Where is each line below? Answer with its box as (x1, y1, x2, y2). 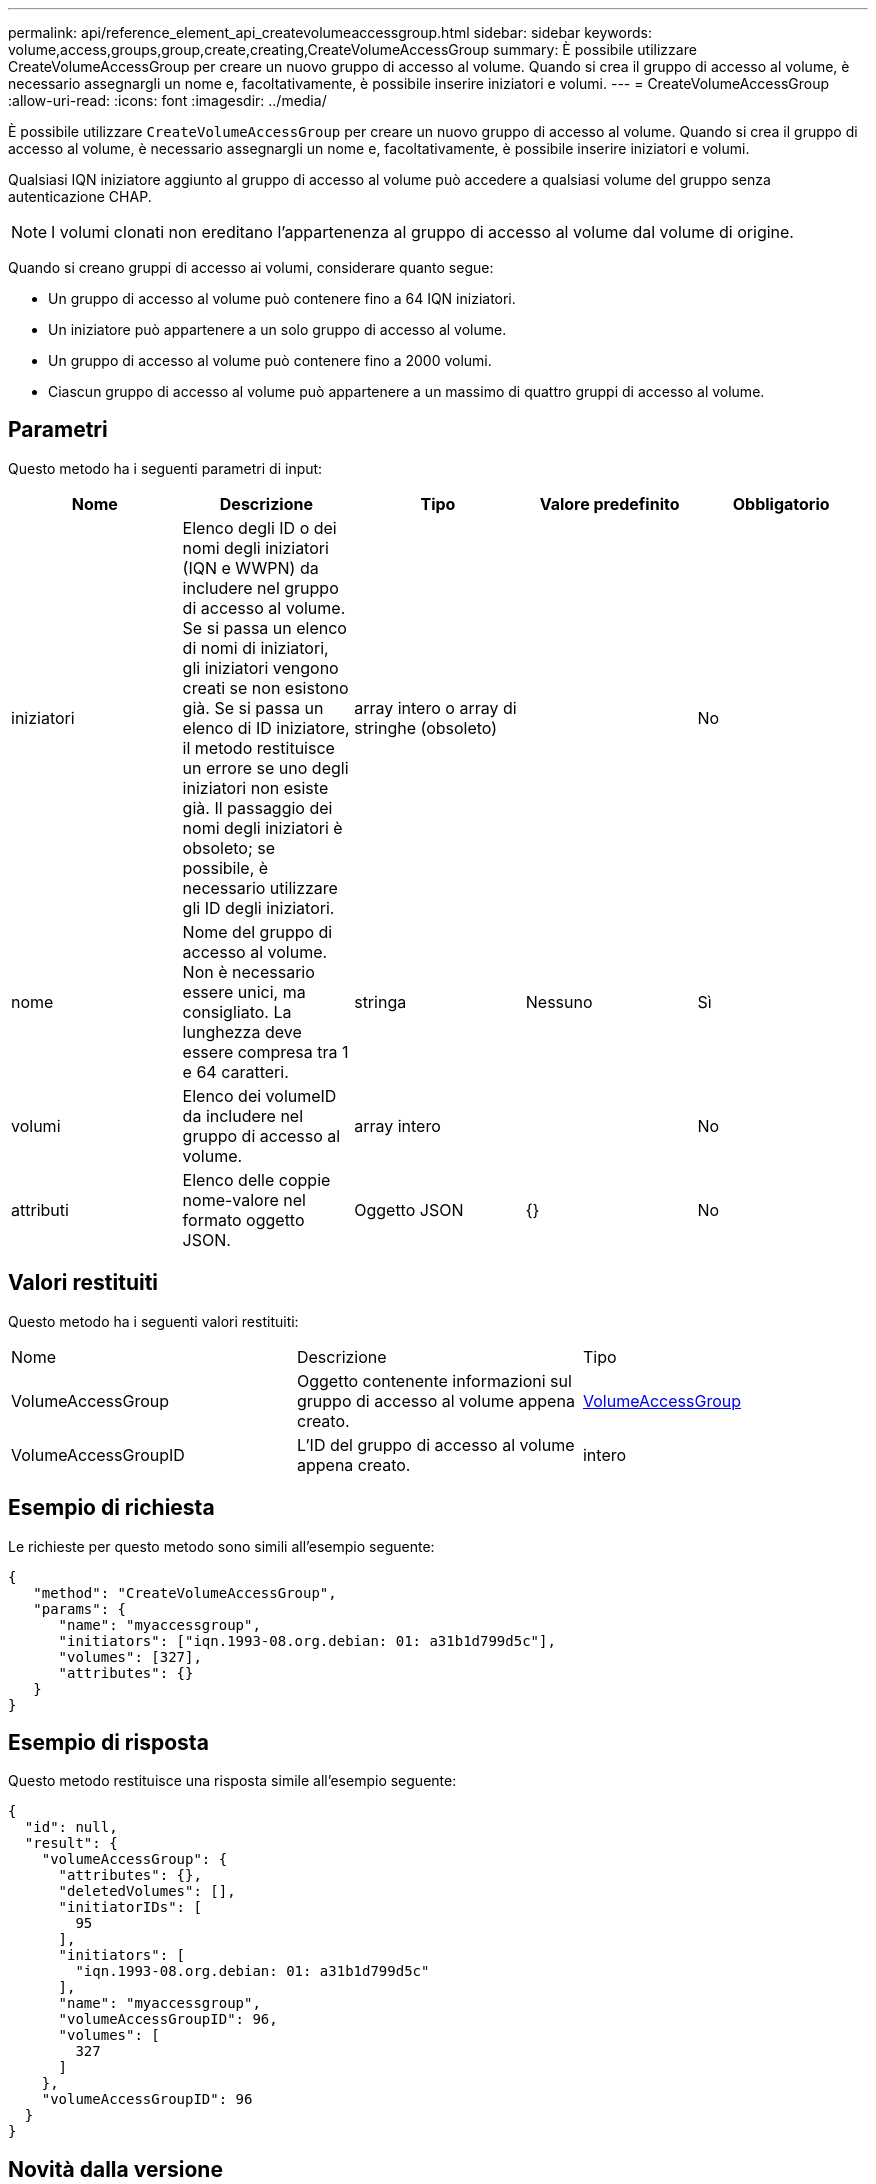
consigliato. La (182, 1001, 292, 1022)
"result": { (24, 1835, 118, 1852)
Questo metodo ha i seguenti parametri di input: (8, 459, 323, 477)
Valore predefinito (539, 493, 680, 514)
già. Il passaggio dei (182, 797, 333, 818)
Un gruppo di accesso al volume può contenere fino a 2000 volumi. (48, 352, 492, 369)
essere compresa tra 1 (182, 1041, 349, 1062)
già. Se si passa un (182, 697, 324, 718)
